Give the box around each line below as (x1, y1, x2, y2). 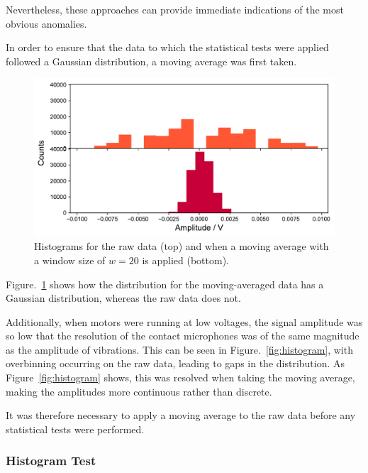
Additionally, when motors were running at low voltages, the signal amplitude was (6, 314, 363, 329)
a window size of (34, 252, 106, 267)
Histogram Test (6, 452, 96, 469)
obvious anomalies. (6, 16, 87, 31)
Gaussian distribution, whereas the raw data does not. (6, 290, 241, 305)
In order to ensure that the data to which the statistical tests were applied (6, 40, 329, 55)
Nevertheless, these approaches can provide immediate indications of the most (6, 2, 344, 16)
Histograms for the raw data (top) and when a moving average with (34, 239, 329, 254)
